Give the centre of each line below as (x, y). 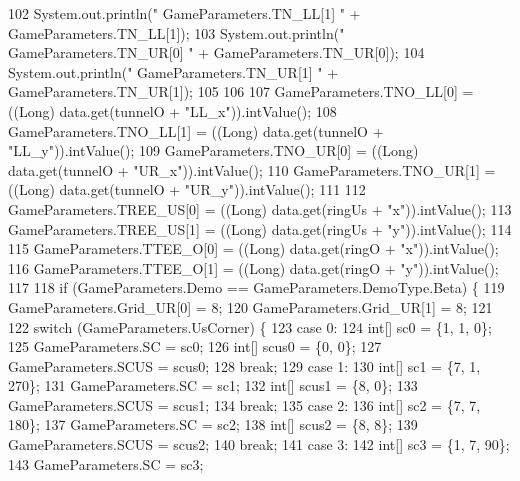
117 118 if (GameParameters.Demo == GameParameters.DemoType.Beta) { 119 (256, 287)
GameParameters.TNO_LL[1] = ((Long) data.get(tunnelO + (196, 130)
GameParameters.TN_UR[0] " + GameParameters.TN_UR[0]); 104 (216, 52)
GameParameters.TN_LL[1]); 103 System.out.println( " (176, 32)
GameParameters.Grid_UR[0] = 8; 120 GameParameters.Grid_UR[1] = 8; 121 (250, 306)
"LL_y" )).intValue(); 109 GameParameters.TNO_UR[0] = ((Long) (213, 150)
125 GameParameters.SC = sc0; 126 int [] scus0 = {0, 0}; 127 (195, 346)
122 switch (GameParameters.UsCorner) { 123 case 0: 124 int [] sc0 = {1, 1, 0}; (250, 326)
